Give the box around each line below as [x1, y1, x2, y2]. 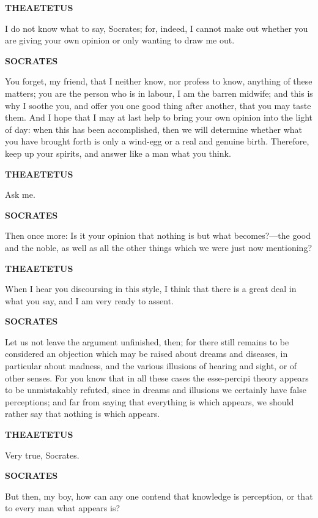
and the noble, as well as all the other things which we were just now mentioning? [5, 241, 312, 253]
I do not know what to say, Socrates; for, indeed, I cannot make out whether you [5, 21, 308, 34]
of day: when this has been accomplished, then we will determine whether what [5, 122, 303, 135]
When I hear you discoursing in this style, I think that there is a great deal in [5, 282, 297, 295]
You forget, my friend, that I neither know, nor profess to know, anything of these [5, 75, 312, 88]
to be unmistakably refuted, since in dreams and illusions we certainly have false [5, 383, 306, 396]
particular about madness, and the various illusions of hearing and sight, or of [5, 359, 297, 372]
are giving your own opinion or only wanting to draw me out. [5, 34, 235, 47]
